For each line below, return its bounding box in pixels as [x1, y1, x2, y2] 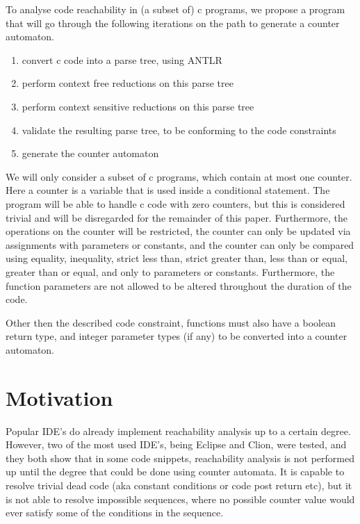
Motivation [6, 383, 113, 411]
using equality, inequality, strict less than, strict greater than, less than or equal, [6, 251, 347, 265]
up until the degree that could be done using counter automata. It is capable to [6, 464, 345, 479]
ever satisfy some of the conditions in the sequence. [6, 505, 224, 520]
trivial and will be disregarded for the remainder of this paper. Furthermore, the [6, 210, 347, 224]
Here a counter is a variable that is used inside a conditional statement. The [6, 183, 330, 197]
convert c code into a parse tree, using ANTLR [22, 52, 222, 67]
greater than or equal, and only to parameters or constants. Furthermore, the [6, 264, 335, 279]
